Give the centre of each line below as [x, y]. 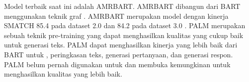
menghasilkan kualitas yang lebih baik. [63, 74]
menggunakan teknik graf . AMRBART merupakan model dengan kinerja [116, 16]
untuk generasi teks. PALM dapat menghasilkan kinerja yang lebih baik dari [121, 45]
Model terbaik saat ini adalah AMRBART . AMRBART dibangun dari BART [122, 6]
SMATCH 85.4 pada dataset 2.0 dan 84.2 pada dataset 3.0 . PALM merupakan [125, 25]
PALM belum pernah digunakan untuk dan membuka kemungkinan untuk [117, 64]
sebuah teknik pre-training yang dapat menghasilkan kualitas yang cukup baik [124, 35]
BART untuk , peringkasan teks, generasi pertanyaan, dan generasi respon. [119, 54]
